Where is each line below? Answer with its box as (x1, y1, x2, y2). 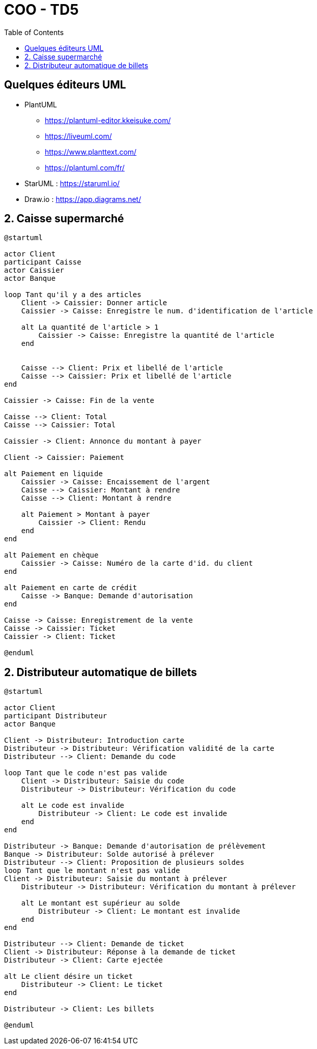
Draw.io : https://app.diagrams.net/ (24, 194, 141, 203)
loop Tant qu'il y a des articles (4, 290, 141, 299)
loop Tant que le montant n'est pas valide (4, 866, 180, 875)
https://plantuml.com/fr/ (45, 163, 125, 172)
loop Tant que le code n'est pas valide (4, 769, 167, 777)
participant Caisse (4, 258, 81, 267)
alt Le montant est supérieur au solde (21, 899, 180, 908)
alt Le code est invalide (21, 801, 125, 810)
